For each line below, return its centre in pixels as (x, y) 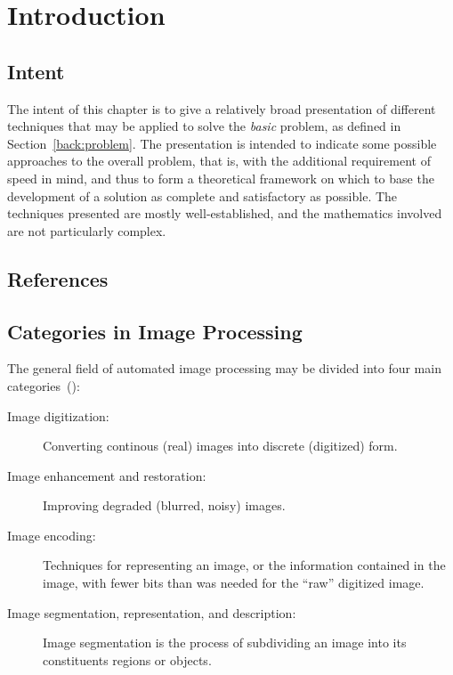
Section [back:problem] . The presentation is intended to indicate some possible (222, 143)
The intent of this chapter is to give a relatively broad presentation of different (222, 108)
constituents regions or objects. (127, 659)
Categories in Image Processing (155, 331)
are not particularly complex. (87, 230)
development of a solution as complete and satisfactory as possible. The (202, 195)
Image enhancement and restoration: (107, 475)
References (58, 278)
